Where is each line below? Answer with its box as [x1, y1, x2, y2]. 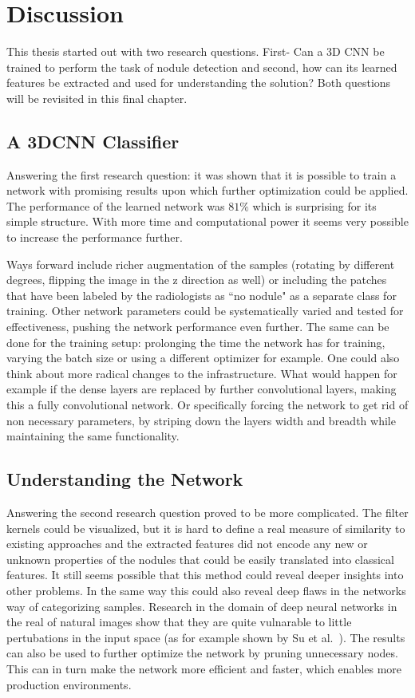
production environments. [6, 676, 132, 692]
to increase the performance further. [6, 229, 183, 246]
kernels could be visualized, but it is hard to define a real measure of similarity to [6, 519, 405, 536]
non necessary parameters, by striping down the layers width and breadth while [6, 412, 396, 428]
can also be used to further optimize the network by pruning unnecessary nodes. [6, 645, 398, 661]
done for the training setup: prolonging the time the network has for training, [6, 333, 385, 350]
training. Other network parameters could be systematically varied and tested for [6, 302, 404, 319]
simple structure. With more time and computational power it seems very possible [6, 213, 409, 230]
